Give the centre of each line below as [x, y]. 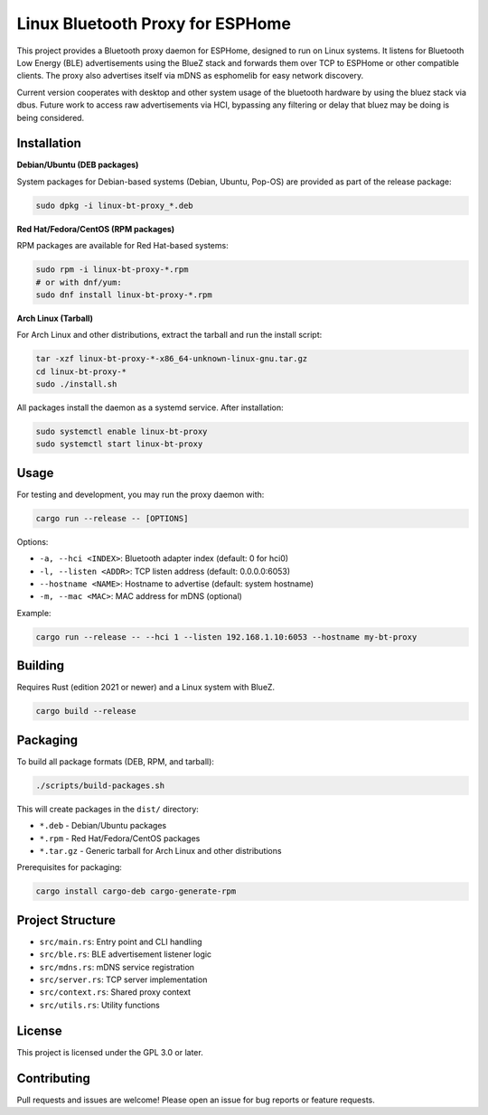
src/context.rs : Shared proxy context [115, 992]
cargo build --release [86, 711]
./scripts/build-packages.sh [100, 785]
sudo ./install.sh [76, 384]
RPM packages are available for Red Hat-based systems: [123, 246]
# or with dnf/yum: [79, 282]
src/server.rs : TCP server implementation [123, 979]
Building [41, 665]
